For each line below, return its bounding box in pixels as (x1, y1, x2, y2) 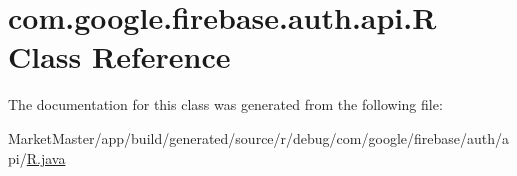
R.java (26, 147, 66, 168)
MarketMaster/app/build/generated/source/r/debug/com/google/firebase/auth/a (8, 127, 510, 148)
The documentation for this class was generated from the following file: (8, 94, 443, 115)
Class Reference (8, 36, 231, 77)
